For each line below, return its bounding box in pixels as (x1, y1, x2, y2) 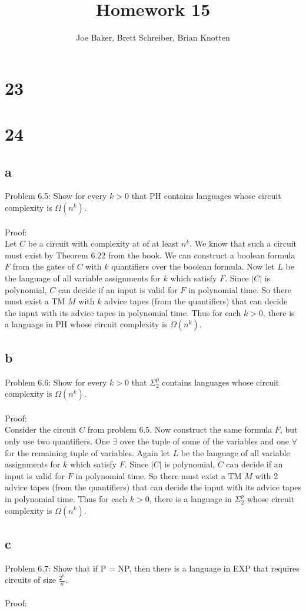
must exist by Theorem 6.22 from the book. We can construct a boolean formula (5, 248, 295, 261)
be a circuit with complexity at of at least (28, 237, 179, 250)
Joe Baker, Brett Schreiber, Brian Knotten (76, 31, 230, 44)
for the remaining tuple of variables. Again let (5, 446, 170, 459)
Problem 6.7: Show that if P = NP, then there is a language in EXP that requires (5, 562, 300, 574)
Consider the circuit (5, 423, 76, 436)
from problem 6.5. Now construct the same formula (87, 423, 272, 436)
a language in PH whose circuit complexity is (5, 318, 168, 330)
